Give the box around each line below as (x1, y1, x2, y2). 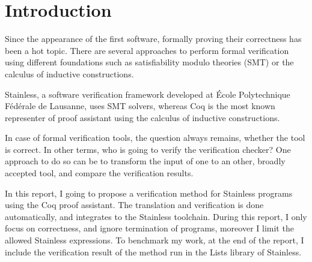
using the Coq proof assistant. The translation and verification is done (5, 198, 264, 211)
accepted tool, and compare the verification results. (5, 167, 194, 179)
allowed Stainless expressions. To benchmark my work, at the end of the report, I (5, 234, 304, 246)
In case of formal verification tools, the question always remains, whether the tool (5, 131, 305, 144)
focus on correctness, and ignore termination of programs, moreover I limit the (5, 222, 294, 234)
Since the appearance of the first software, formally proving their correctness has (5, 32, 302, 45)
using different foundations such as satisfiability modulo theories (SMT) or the (5, 56, 294, 68)
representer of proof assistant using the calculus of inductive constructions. (5, 111, 280, 124)
